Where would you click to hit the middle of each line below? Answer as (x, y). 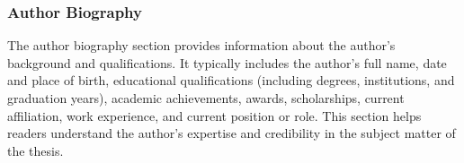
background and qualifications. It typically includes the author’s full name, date (227, 62)
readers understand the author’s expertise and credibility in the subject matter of (232, 133)
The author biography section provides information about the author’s (201, 45)
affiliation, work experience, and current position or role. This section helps (214, 115)
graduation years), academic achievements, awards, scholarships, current (206, 98)
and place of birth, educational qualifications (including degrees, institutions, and (231, 80)
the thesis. (36, 150)
